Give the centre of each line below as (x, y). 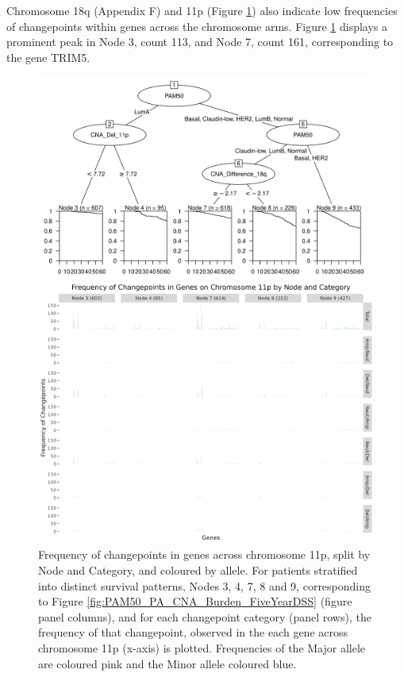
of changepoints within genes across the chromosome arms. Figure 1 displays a (197, 26)
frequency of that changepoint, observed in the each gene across (193, 632)
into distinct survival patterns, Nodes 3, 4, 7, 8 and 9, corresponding (205, 585)
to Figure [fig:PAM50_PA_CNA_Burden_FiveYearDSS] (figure (195, 601)
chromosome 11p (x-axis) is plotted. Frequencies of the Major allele (202, 647)
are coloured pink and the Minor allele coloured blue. (167, 663)
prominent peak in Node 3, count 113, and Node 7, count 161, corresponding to (200, 42)
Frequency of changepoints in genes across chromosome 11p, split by (204, 554)
